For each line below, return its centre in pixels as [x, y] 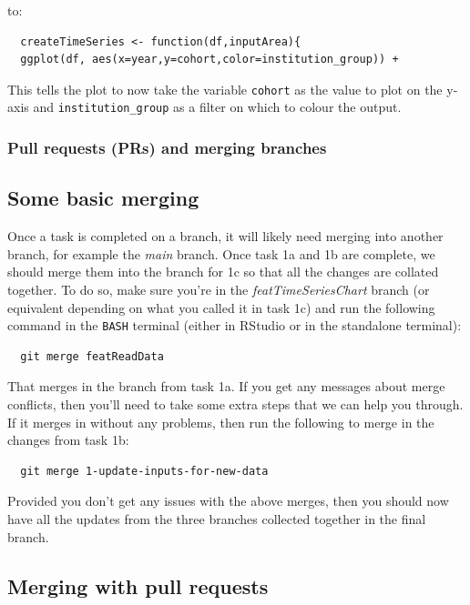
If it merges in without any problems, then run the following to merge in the [221, 422]
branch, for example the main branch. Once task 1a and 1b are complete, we [221, 253]
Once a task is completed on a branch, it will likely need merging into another [225, 236]
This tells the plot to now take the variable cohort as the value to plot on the [225, 89]
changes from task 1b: [68, 440]
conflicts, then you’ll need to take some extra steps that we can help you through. [235, 403]
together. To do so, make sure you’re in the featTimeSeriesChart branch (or [219, 289]
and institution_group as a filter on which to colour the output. [217, 107]
